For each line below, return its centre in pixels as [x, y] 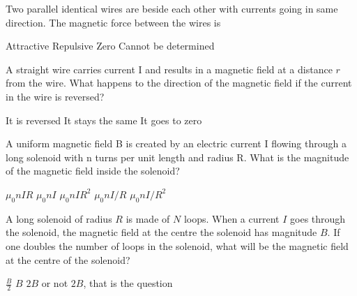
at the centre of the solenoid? [68, 259]
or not [55, 283]
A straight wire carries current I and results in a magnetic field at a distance [169, 69]
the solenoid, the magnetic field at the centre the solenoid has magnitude [161, 232]
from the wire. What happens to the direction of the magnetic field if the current [179, 83]
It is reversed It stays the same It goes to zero [104, 120]
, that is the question [128, 283]
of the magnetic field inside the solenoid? [93, 171]
